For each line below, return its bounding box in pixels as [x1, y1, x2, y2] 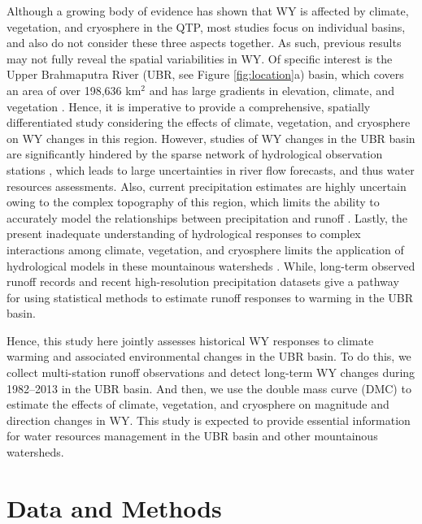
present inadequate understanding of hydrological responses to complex [7, 225, 361, 242]
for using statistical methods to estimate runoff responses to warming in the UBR [7, 288, 414, 305]
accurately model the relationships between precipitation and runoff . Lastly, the [7, 209, 407, 226]
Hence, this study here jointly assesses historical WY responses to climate [7, 331, 374, 349]
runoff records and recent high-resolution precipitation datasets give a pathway [7, 273, 399, 290]
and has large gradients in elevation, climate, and [149, 81, 394, 98]
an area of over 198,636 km [7, 81, 141, 98]
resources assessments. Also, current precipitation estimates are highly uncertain [7, 177, 407, 194]
